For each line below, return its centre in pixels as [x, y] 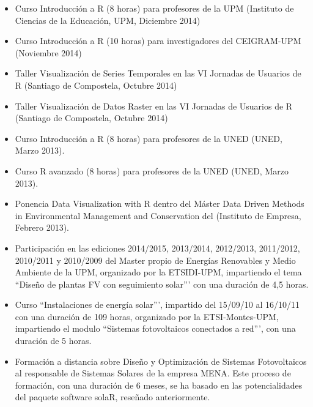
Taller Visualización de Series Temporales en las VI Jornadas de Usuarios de [158, 73]
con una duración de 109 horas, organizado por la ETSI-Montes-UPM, [147, 316]
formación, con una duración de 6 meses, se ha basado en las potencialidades [159, 385]
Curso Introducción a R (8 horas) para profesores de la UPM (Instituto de [154, 8]
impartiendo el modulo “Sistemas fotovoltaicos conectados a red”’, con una [155, 328]
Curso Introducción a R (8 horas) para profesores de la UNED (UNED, [149, 138]
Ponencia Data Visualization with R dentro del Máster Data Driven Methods [160, 203]
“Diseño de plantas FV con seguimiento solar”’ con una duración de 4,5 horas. [162, 284]
